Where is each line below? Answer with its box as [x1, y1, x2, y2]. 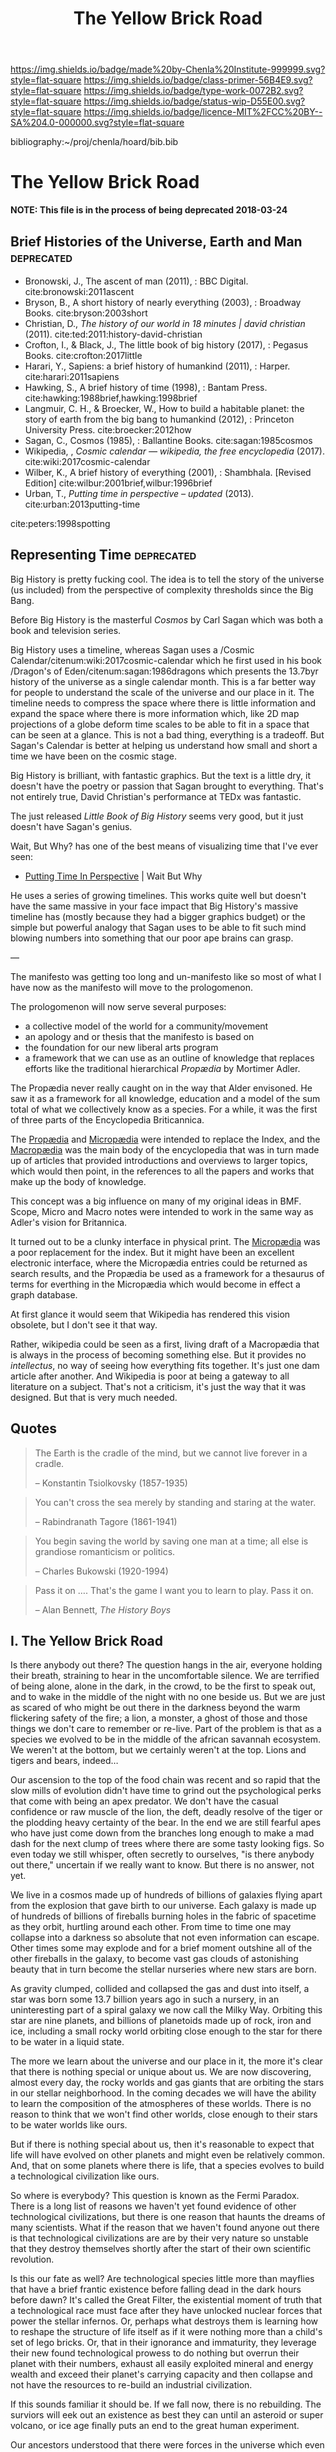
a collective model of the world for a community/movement [24, 1020, 269, 1032]
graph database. [10, 1288, 78, 1301]
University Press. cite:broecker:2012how [24, 423, 192, 436]
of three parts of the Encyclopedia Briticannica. [10, 1113, 205, 1126]
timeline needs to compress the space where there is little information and [10, 697, 317, 709]
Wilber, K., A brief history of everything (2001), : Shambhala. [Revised [24, 466, 312, 478]
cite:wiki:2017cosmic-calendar [24, 455, 151, 467]
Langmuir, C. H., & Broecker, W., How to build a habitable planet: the [24, 402, 305, 414]
